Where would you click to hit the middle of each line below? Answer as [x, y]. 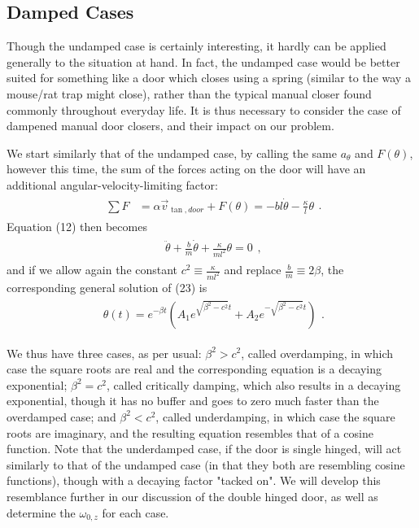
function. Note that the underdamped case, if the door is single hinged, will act [204, 449]
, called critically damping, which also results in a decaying [254, 384]
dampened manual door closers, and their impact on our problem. [170, 126]
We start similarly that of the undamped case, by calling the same [172, 153]
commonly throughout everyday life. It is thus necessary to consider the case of [204, 109]
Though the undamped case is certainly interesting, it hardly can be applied [196, 46]
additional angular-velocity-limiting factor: [112, 184]
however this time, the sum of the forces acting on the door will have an [186, 169]
